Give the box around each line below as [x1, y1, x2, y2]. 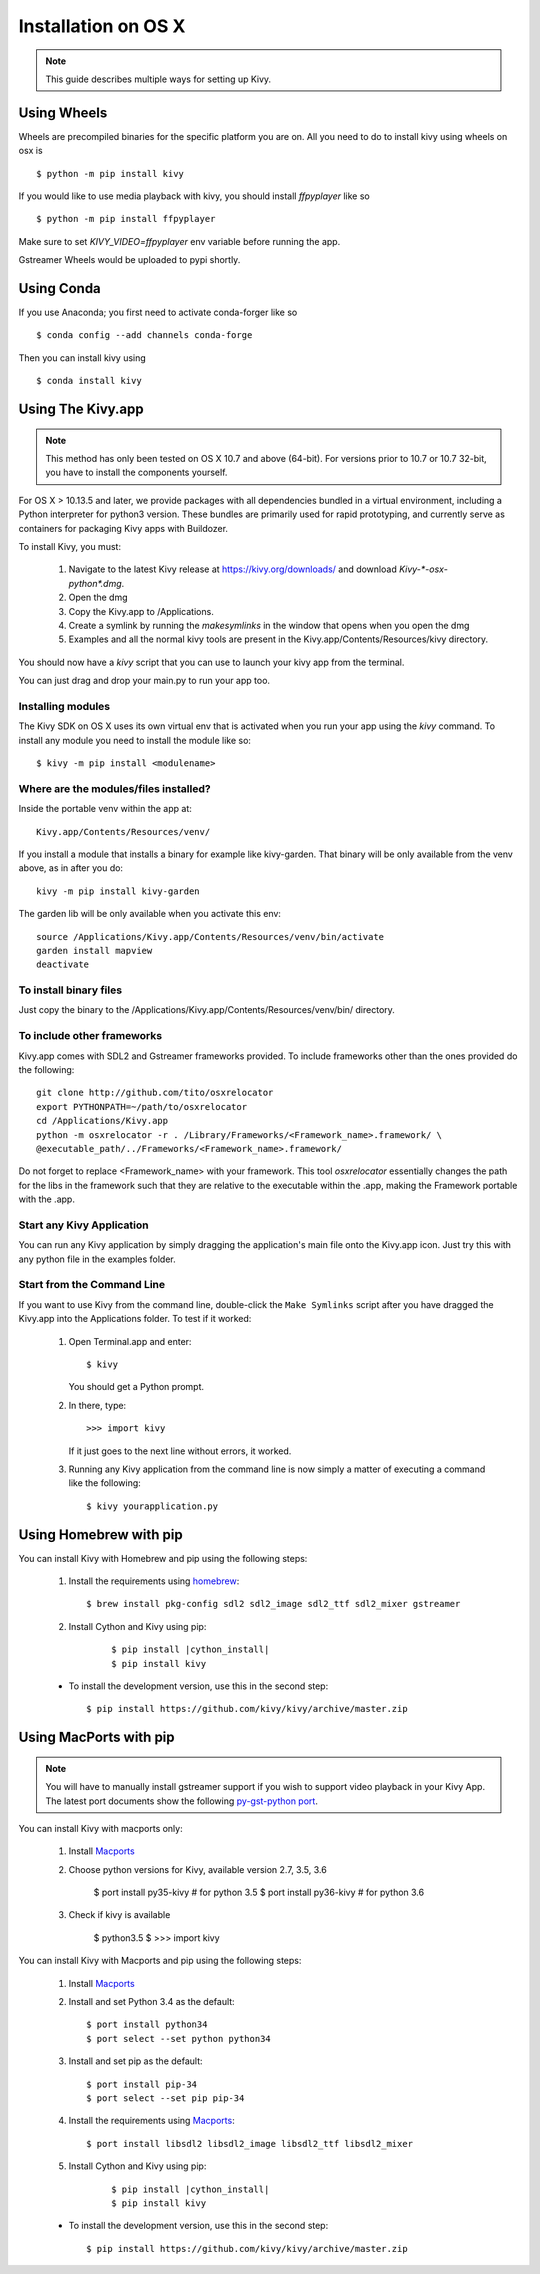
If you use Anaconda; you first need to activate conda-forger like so [18, 306, 298, 319]
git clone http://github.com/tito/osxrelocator [36, 1087, 274, 1099]
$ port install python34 [86, 2019, 208, 2030]
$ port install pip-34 [86, 2078, 198, 2090]
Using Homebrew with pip [18, 1526, 184, 1543]
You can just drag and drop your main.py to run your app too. [18, 675, 270, 687]
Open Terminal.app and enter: [68, 1335, 192, 1347]
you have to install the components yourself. [45, 466, 228, 479]
